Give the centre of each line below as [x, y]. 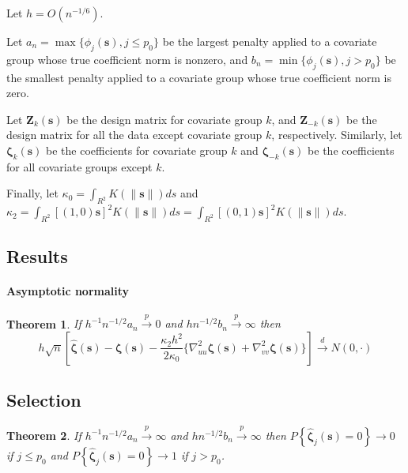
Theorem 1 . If [44, 323]
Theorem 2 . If [44, 435]
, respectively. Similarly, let [337, 135]
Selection [44, 400]
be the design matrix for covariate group [164, 119]
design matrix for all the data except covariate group [134, 135]
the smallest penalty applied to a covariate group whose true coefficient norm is [199, 77]
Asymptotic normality [68, 291]
